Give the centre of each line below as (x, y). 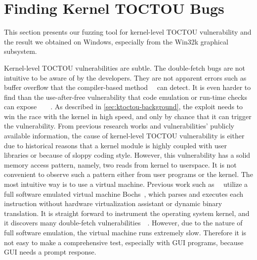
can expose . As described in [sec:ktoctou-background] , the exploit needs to (124, 107)
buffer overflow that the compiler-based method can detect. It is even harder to (128, 87)
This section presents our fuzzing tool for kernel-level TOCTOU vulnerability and (128, 32)
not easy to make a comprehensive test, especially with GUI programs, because (124, 242)
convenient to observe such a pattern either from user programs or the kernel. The (128, 174)
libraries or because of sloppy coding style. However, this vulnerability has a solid (127, 155)
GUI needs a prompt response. (50, 252)
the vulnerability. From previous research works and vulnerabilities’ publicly (119, 126)
